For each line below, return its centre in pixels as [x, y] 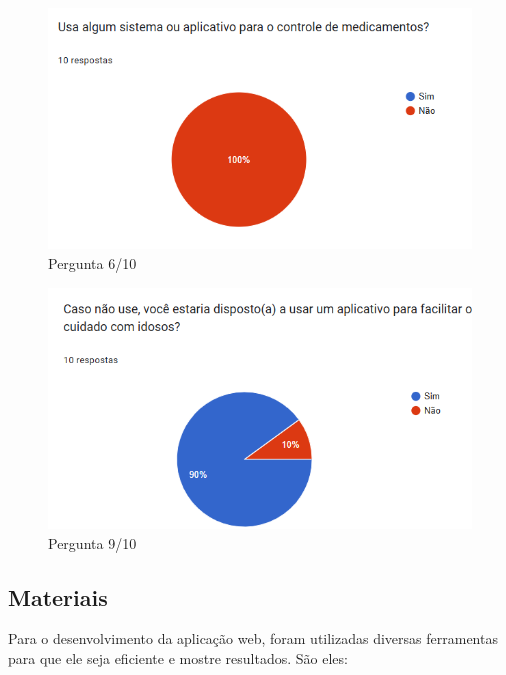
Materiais [58, 596]
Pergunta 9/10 [92, 542]
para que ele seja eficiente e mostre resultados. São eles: [178, 657]
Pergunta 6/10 [92, 263]
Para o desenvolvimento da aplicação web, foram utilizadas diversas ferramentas [253, 638]
